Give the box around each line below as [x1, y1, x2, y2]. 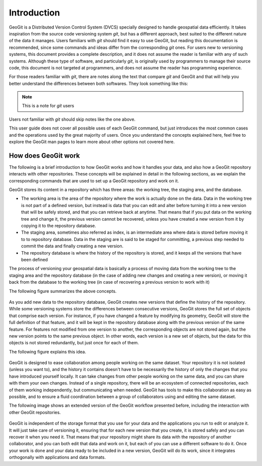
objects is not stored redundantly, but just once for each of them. [9, 340, 139, 346]
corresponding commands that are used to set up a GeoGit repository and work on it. [9, 177, 179, 184]
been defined [21, 257, 48, 262]
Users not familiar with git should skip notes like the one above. [9, 116, 136, 122]
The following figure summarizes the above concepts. [9, 288, 117, 294]
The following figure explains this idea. [9, 349, 86, 354]
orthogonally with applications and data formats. [9, 454, 106, 460]
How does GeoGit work [9, 151, 80, 160]
